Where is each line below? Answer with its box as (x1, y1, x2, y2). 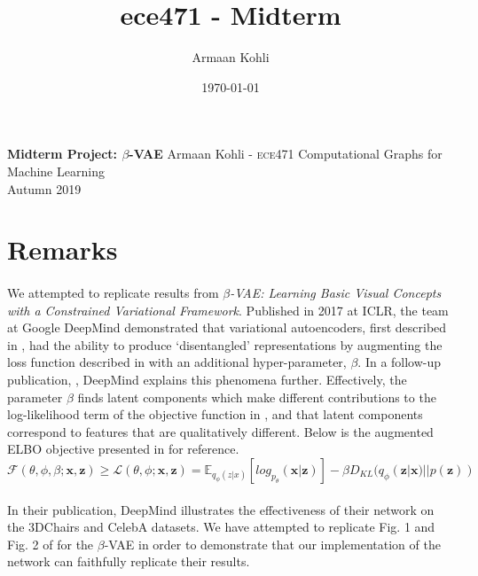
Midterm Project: (7, 144, 118, 163)
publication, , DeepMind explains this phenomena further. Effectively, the (7, 370, 407, 389)
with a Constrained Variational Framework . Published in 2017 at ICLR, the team (7, 300, 449, 319)
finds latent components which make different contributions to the (77, 387, 436, 406)
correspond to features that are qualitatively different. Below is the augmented (7, 422, 434, 440)
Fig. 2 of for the (7, 534, 94, 553)
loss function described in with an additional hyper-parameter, (7, 353, 347, 371)
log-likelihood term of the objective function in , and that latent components (7, 405, 423, 424)
